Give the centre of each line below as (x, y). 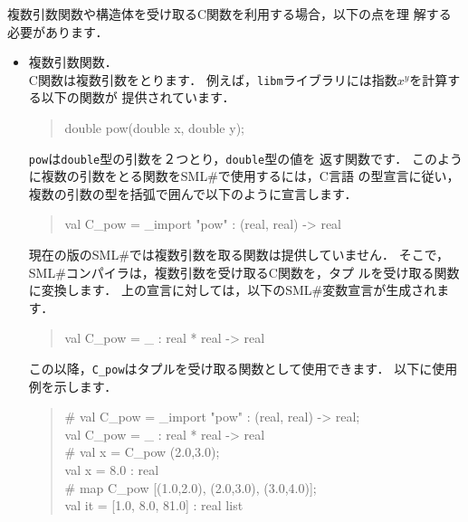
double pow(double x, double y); (154, 128)
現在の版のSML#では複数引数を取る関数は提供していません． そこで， (239, 255)
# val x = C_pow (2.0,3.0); (142, 452)
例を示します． (73, 386)
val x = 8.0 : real (112, 470)
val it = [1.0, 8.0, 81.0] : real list (154, 505)
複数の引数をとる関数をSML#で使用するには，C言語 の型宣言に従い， (250, 176)
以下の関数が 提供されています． (138, 97)
